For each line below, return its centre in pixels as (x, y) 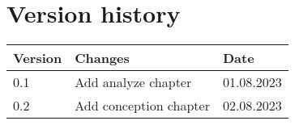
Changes (102, 58)
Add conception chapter (142, 106)
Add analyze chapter (133, 82)
